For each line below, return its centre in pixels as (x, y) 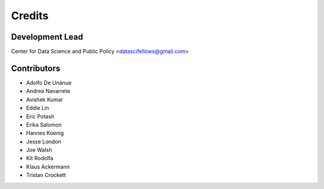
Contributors (36, 68)
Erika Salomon (44, 124)
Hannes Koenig (45, 133)
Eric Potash (40, 116)
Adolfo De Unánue (49, 82)
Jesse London (43, 142)
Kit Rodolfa (40, 158)
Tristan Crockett (46, 175)
